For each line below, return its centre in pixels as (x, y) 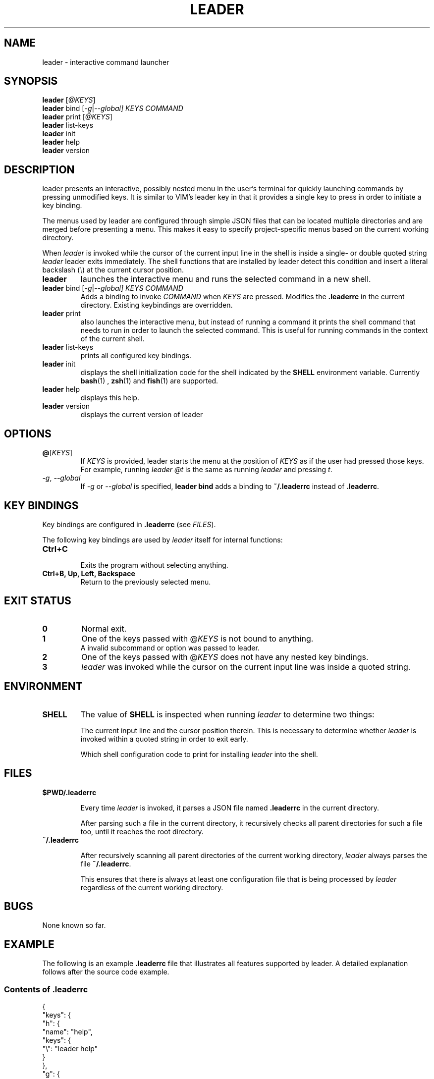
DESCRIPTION (39, 169)
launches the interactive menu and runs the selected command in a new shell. (226, 279)
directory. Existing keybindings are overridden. (157, 305)
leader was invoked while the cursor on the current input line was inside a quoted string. (246, 667)
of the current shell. (112, 339)
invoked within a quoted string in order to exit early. (164, 739)
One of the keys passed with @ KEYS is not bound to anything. (197, 638)
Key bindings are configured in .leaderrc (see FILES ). (129, 524)
